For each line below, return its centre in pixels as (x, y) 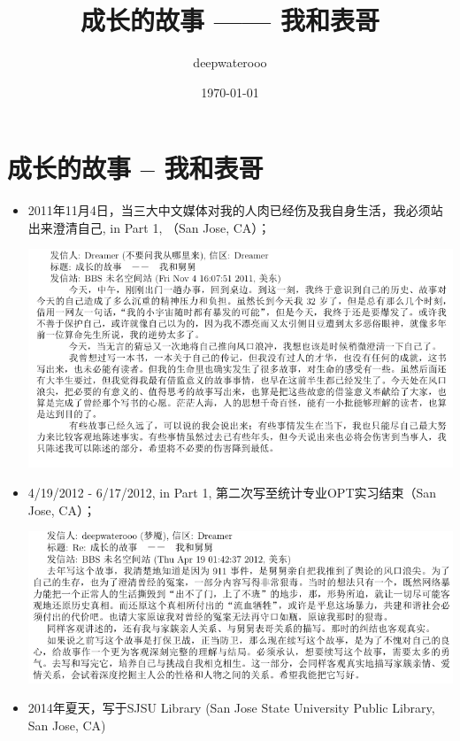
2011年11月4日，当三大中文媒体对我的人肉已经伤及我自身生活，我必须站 (235, 210)
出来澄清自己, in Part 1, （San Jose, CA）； (149, 227)
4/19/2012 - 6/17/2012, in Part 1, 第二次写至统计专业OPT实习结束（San (232, 493)
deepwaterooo (230, 62)
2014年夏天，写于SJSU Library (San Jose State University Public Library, (231, 708)
